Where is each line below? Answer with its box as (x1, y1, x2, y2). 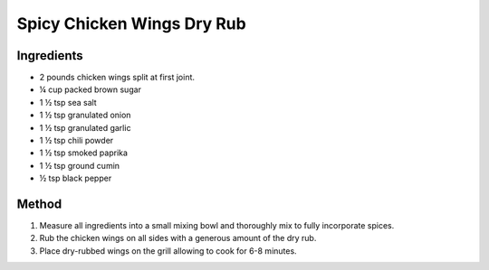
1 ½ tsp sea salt (39, 97, 97, 107)
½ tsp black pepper (39, 172, 112, 184)
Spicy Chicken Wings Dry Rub (16, 14, 246, 33)
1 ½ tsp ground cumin (39, 160, 120, 171)
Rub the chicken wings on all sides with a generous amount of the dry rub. (39, 233, 317, 244)
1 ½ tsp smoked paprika (39, 147, 129, 158)
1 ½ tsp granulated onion (39, 109, 131, 121)
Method (16, 197, 62, 211)
